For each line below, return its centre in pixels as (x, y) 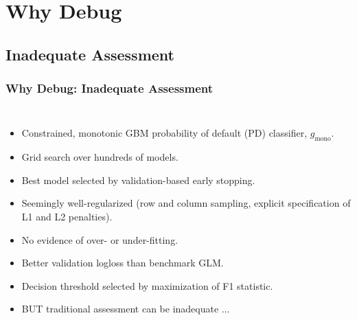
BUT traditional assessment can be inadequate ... (126, 309)
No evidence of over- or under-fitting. (100, 239)
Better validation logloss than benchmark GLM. (123, 263)
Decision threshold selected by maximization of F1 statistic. (147, 285)
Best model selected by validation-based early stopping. (138, 180)
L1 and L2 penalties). (67, 216)
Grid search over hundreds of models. (100, 157)
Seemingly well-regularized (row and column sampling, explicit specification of (186, 203)
